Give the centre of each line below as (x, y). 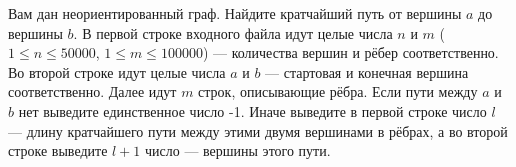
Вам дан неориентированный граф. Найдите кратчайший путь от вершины (235, 13)
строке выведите (58, 150)
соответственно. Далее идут (92, 91)
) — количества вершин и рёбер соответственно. (350, 52)
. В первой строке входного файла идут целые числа (233, 32)
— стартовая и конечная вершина (367, 71)
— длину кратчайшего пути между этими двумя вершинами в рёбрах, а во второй (258, 130)
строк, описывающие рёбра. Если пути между (338, 91)
